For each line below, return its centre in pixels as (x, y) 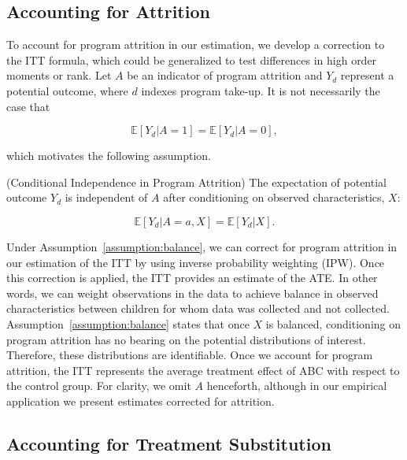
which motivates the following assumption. (109, 156)
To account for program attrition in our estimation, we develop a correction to (196, 45)
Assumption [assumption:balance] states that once (128, 323)
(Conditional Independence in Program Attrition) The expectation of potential (196, 182)
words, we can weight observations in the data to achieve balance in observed (192, 293)
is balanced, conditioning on (333, 323)
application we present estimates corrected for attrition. (141, 401)
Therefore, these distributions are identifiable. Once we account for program (190, 355)
